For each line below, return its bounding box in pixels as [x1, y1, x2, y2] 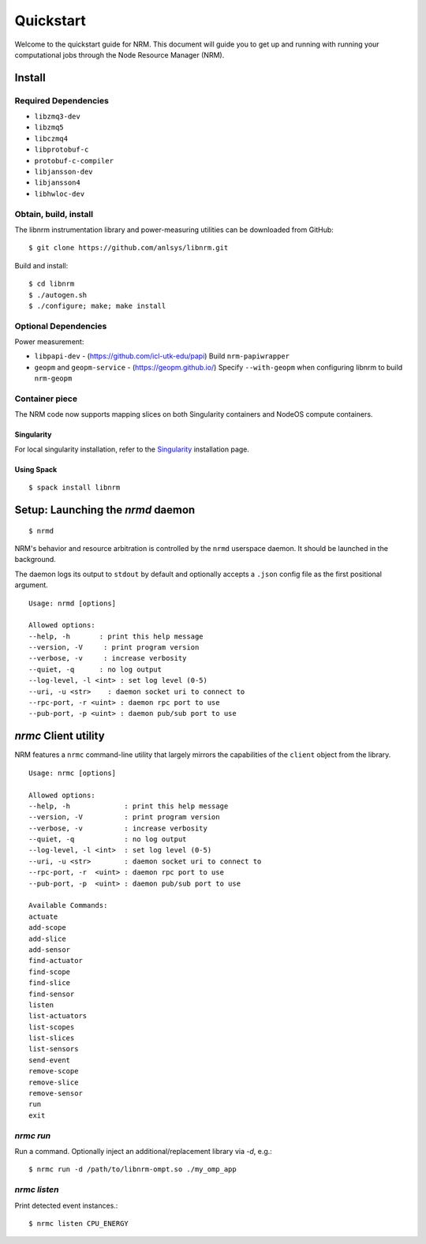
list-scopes [28, 1022, 75, 1032]
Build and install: [14, 260, 69, 270]
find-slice [28, 979, 71, 987]
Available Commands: [28, 901, 108, 910]
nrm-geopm [34, 374, 73, 383]
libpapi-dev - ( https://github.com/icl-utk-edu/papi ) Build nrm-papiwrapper [34, 351, 290, 361]
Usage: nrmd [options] [28, 598, 117, 608]
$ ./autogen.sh [28, 290, 88, 299]
